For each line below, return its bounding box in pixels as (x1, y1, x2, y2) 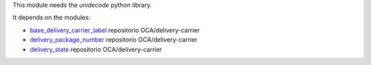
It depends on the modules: (12, 14, 91, 22)
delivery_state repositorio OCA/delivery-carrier (30, 45, 163, 53)
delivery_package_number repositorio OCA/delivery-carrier (30, 36, 198, 44)
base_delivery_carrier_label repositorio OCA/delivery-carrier (30, 26, 201, 34)
